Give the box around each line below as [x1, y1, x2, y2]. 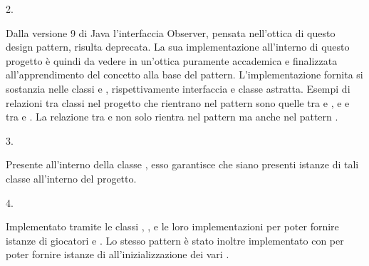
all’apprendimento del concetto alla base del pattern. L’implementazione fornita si [6, 67, 363, 82]
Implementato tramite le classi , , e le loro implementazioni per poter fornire [6, 219, 339, 234]
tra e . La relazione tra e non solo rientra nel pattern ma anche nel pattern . [6, 109, 338, 124]
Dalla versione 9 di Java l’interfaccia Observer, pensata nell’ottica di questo [6, 25, 336, 40]
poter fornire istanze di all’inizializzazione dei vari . [6, 247, 229, 262]
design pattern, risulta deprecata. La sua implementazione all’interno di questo [6, 39, 350, 54]
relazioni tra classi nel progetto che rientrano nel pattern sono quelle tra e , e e [6, 95, 350, 110]
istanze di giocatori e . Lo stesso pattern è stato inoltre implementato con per [6, 232, 344, 247]
